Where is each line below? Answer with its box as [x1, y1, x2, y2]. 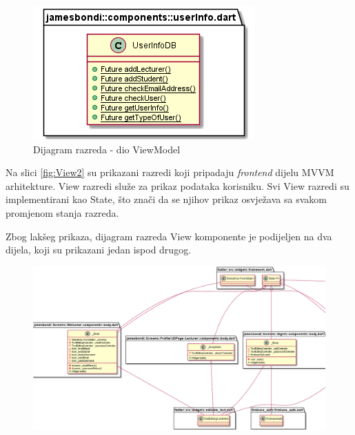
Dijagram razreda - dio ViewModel [33, 142, 181, 156]
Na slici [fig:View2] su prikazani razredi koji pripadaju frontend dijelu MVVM [6, 165, 334, 180]
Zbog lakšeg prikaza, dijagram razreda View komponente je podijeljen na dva [6, 229, 332, 243]
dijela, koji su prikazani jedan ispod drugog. [6, 242, 192, 257]
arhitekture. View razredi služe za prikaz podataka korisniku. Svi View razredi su [6, 178, 349, 193]
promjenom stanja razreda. [6, 205, 119, 220]
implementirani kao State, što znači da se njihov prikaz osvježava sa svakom [6, 192, 327, 206]
